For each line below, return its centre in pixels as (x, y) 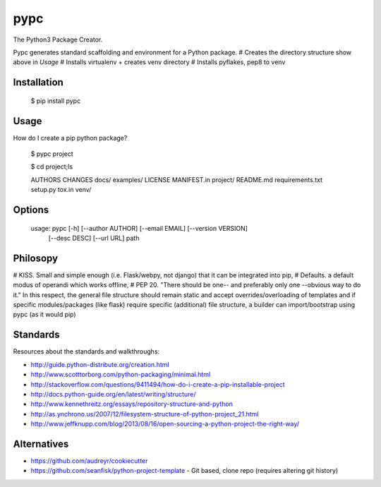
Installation (38, 82)
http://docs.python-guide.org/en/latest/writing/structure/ (114, 394)
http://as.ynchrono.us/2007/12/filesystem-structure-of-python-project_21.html (145, 414)
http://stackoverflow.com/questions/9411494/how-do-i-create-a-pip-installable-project (158, 384)
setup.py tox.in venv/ (61, 190)
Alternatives (41, 444)
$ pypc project (52, 154)
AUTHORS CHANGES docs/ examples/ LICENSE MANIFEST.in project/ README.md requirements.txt (177, 179)
